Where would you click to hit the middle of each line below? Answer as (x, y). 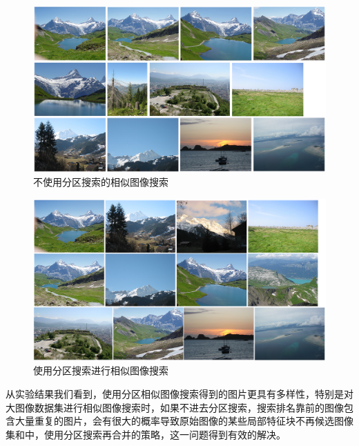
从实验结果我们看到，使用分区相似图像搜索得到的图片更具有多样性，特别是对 (179, 393)
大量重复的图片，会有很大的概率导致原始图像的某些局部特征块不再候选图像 (184, 421)
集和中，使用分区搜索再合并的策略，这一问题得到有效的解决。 (146, 434)
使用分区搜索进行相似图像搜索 (101, 370)
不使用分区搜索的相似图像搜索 (101, 182)
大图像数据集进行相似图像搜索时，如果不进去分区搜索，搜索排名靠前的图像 (175, 407)
